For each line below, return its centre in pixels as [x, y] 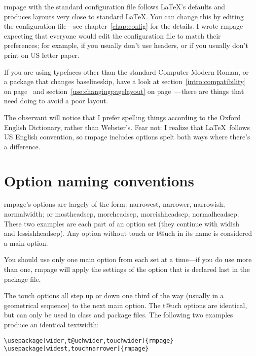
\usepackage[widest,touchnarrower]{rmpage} [76, 349]
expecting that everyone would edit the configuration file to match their [112, 35]
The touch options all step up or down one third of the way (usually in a [114, 295]
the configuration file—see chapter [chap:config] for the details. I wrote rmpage [124, 26]
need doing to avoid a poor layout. [56, 101]
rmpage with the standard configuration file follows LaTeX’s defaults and [115, 6]
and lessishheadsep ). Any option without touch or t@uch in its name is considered [128, 233]
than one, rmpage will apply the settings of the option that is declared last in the [127, 269]
